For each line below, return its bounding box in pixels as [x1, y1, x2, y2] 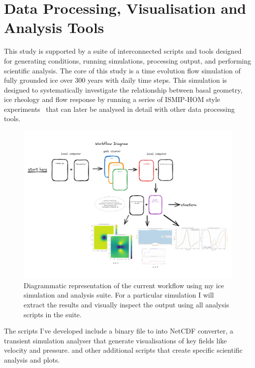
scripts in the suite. [24, 309, 82, 319]
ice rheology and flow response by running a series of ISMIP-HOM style [4, 94, 221, 104]
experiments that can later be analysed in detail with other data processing [4, 103, 235, 114]
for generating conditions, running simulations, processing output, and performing [4, 55, 251, 66]
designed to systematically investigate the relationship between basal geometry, [4, 84, 243, 95]
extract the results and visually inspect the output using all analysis [24, 300, 229, 310]
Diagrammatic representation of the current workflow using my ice [24, 280, 224, 290]
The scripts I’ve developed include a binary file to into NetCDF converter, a [4, 326, 233, 336]
